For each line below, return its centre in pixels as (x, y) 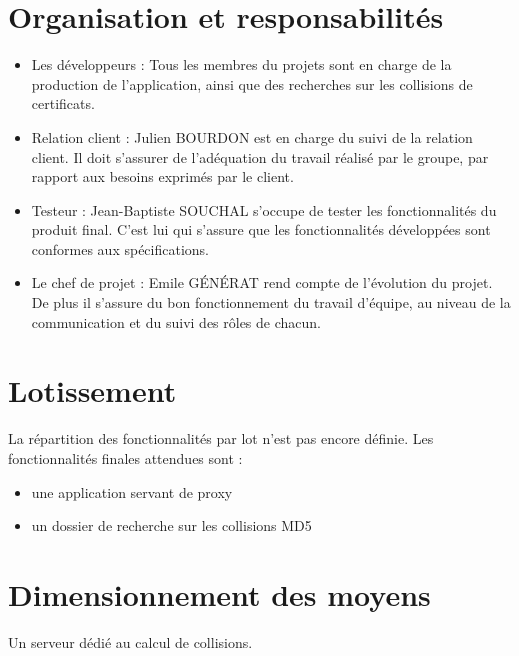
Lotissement (92, 390)
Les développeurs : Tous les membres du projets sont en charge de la (241, 64)
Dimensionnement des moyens (219, 593)
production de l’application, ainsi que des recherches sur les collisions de (252, 83)
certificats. (63, 103)
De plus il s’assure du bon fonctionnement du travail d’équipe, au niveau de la (271, 302)
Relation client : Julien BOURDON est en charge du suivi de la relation (252, 136)
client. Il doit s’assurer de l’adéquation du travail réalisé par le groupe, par (260, 156)
